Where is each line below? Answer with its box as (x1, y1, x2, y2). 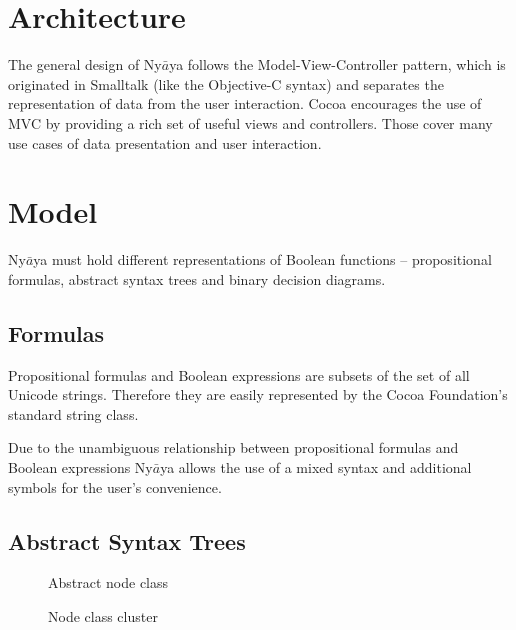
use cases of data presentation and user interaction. (8, 132, 322, 153)
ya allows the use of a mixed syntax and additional (160, 456, 472, 477)
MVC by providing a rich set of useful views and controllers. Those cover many (8, 112, 493, 133)
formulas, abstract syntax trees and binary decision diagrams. (8, 268, 386, 289)
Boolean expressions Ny (8, 456, 153, 477)
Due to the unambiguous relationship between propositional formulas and (8, 437, 459, 458)
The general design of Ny (8, 54, 162, 75)
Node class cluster (48, 605, 158, 626)
